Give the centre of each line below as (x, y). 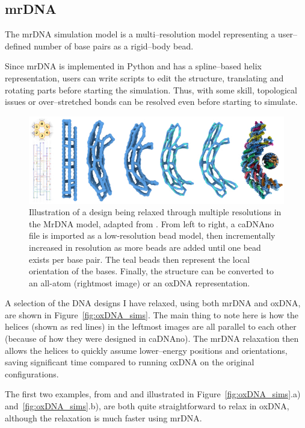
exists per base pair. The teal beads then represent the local (140, 259)
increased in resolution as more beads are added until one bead (145, 247)
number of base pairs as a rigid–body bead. (114, 46)
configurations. (32, 373)
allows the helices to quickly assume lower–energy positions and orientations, (146, 350)
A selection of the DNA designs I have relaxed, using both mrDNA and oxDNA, (153, 303)
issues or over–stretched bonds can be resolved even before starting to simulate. (151, 102)
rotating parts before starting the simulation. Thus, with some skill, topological (151, 90)
